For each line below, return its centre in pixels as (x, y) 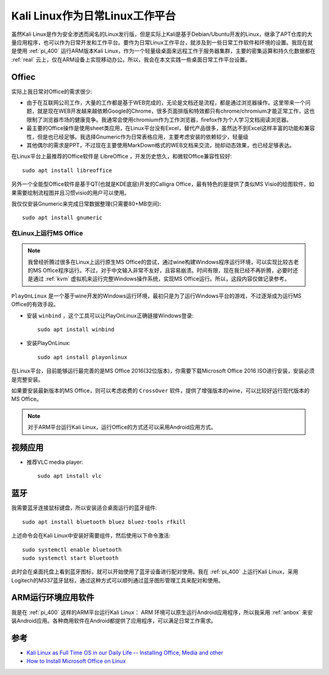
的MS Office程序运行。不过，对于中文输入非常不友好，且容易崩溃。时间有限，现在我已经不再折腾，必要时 (160, 270)
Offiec (23, 77)
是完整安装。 (27, 379)
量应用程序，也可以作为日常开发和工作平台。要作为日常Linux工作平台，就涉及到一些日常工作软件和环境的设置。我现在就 (162, 42)
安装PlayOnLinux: (48, 343)
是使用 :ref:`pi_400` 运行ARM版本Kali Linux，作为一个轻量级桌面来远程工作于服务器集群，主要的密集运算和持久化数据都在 (164, 51)
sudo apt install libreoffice (67, 170)
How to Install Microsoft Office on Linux (76, 661)
